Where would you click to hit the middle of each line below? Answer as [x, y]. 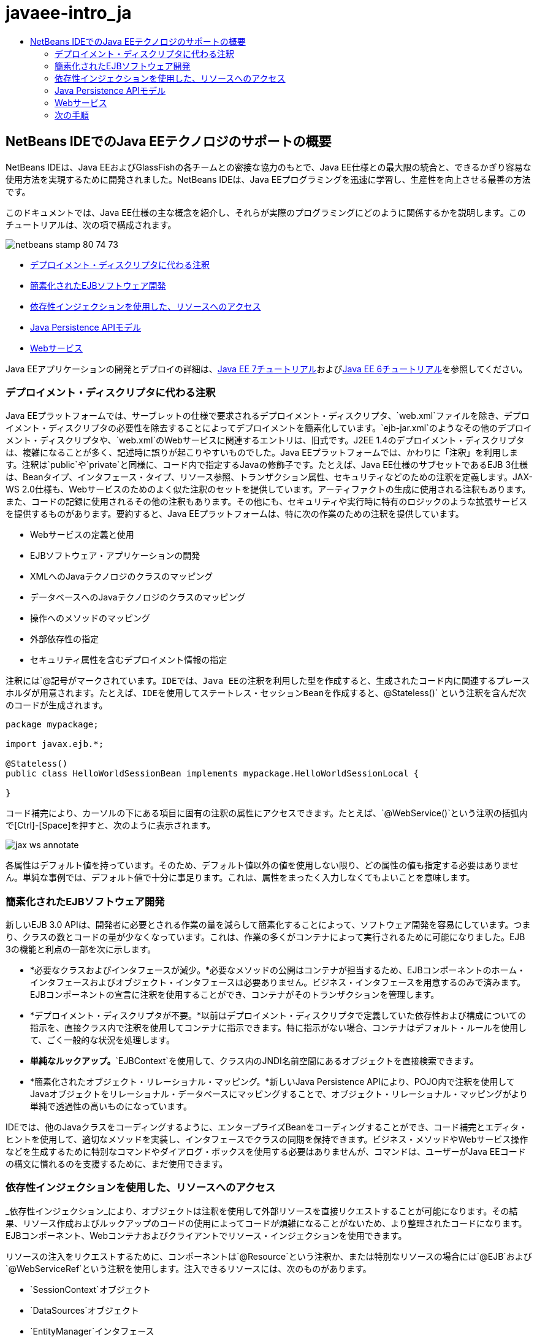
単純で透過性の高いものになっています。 [111, 1106]
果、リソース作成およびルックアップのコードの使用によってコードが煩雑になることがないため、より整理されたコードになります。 [266, 1223]
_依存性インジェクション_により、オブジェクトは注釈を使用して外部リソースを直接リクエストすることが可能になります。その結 [262, 1211]
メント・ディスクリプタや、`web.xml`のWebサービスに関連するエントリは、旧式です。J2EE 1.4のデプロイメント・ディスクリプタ [265, 440]
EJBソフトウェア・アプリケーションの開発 [115, 556]
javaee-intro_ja [69, 13]
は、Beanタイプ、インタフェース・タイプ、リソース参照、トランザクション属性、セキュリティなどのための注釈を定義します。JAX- [269, 477]
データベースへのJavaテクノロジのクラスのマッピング [138, 597]
